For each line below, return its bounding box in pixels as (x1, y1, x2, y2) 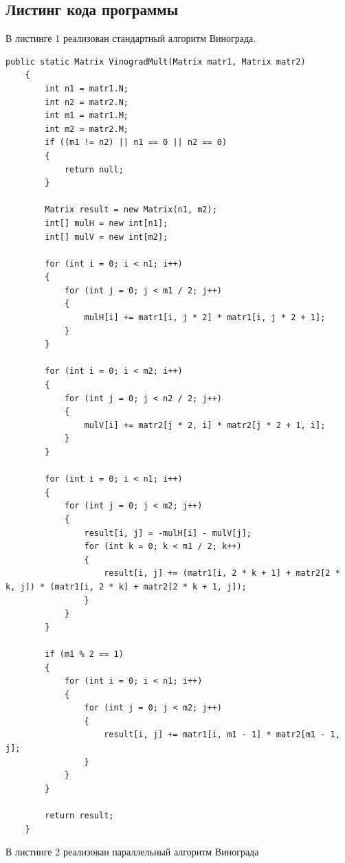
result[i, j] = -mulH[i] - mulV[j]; (84, 528, 252, 538)
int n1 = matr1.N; (45, 83, 129, 93)
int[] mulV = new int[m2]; (45, 232, 168, 242)
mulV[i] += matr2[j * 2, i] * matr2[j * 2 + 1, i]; (84, 420, 326, 430)
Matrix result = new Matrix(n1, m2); (45, 205, 217, 215)
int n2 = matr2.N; (45, 97, 129, 107)
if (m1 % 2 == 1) (45, 649, 124, 659)
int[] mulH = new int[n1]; (45, 218, 168, 228)
